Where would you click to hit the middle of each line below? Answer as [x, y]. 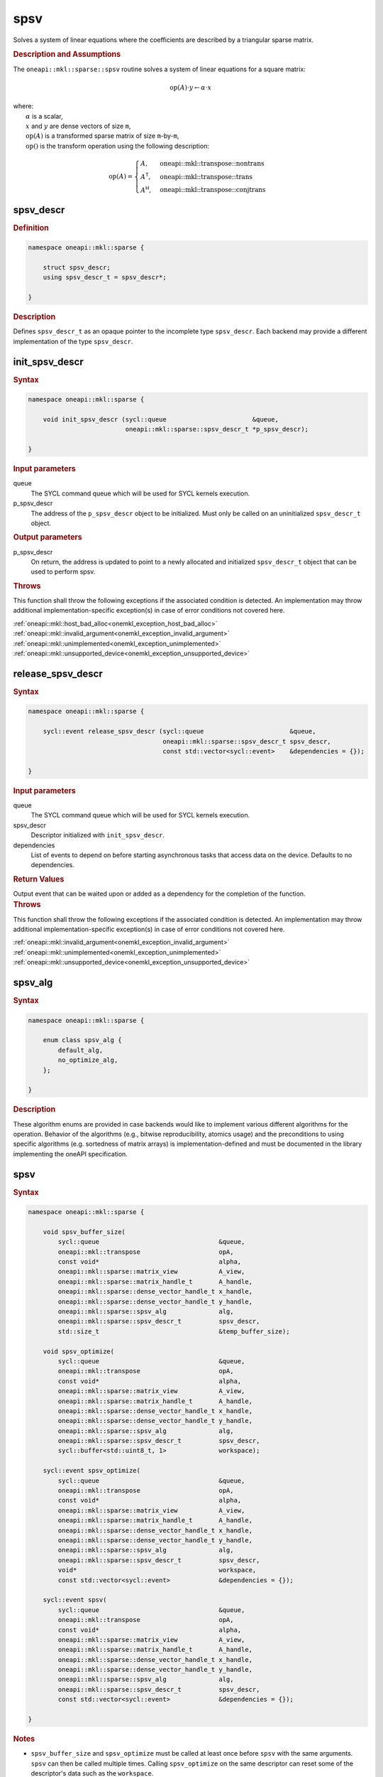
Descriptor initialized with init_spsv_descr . [98, 835]
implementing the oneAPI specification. [70, 1154]
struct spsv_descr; [77, 268]
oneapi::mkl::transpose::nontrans [212, 163]
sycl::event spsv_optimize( [92, 1471]
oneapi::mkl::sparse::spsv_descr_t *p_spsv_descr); [217, 429]
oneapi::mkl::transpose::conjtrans [213, 190]
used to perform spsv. [63, 571]
